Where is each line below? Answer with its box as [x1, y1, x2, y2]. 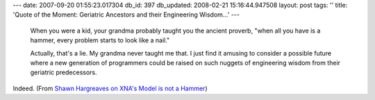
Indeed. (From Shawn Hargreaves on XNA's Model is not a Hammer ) [12, 84, 208, 92]
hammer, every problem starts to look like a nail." [30, 36, 170, 44]
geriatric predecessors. [30, 68, 97, 76]
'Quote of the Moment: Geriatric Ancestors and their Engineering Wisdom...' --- [12, 10, 240, 19]
